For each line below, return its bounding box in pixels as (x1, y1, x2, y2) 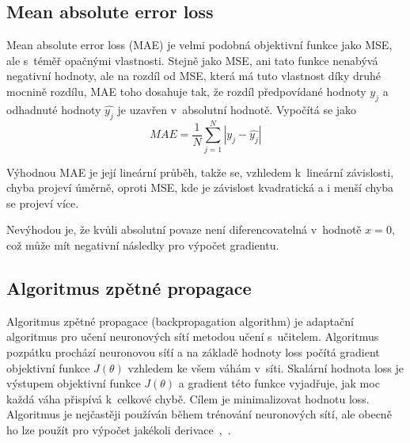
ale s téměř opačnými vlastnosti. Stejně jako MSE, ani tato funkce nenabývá (6, 52, 378, 68)
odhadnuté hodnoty (6, 101, 101, 117)
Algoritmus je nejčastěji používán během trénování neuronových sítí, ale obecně (6, 406, 392, 422)
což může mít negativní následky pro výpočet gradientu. (6, 237, 279, 254)
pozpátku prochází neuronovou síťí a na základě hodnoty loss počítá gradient (6, 344, 380, 361)
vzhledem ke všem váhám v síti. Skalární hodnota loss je (127, 359, 404, 376)
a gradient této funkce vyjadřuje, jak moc (178, 375, 380, 391)
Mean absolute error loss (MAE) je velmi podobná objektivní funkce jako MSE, (6, 36, 393, 53)
